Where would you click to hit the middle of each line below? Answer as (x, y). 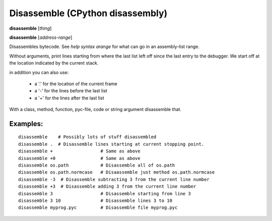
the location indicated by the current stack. (54, 63)
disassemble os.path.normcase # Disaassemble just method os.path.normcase (117, 172)
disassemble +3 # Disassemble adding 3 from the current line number (107, 186)
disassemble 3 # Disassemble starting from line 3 (105, 194)
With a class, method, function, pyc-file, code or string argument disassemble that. (95, 109)
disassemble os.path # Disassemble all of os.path (97, 165)
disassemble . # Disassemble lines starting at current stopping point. (111, 144)
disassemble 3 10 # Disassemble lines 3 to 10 (95, 200)
